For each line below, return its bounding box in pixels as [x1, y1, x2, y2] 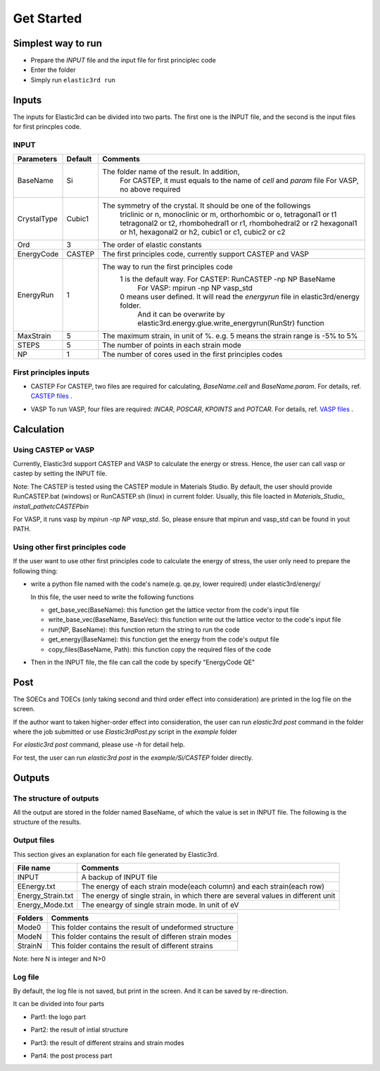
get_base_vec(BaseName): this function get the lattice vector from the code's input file [48, 606, 299, 614]
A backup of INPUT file [81, 872, 158, 882]
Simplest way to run [13, 37, 102, 49]
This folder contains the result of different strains [51, 941, 214, 951]
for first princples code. [13, 123, 82, 131]
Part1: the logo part [30, 1013, 86, 1021]
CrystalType [17, 214, 58, 224]
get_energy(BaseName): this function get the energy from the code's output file [48, 635, 279, 644]
